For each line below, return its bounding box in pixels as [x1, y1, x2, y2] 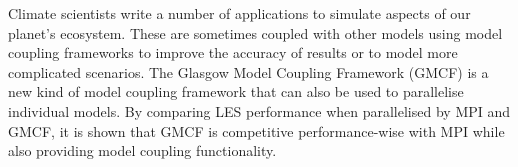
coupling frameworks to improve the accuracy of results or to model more [8, 42, 458, 63]
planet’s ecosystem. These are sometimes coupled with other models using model [8, 22, 503, 43]
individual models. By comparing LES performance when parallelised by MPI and [8, 100, 511, 121]
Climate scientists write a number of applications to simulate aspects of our [8, 3, 471, 23]
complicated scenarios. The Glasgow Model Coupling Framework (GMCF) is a [8, 61, 489, 82]
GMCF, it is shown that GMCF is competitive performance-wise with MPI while [8, 120, 505, 141]
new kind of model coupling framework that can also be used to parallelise [8, 81, 464, 102]
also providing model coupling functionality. [8, 140, 277, 161]
